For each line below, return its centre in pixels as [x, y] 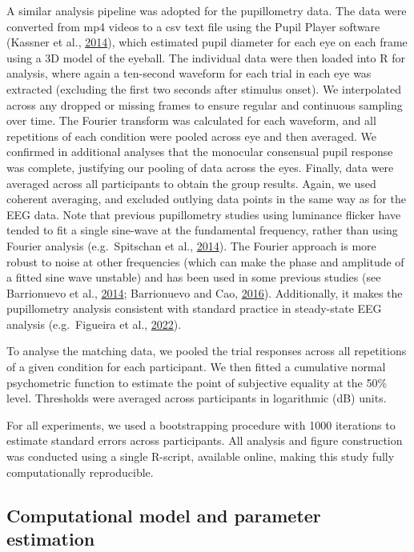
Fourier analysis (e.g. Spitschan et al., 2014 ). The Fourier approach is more [191, 245]
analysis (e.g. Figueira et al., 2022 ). [94, 324]
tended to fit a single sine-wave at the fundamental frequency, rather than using [202, 230]
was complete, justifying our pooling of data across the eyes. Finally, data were [200, 167]
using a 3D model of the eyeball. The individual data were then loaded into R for [206, 57]
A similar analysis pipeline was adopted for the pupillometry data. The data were [207, 10]
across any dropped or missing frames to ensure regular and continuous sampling [205, 104]
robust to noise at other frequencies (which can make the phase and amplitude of [205, 261]
